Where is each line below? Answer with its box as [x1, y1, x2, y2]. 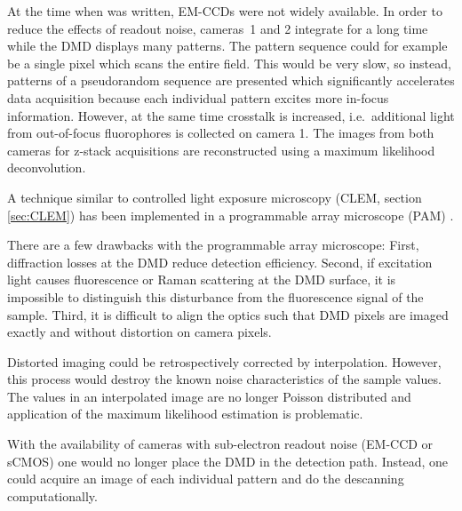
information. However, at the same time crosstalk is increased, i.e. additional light [7, 106, 455, 124]
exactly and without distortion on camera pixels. [7, 323, 272, 341]
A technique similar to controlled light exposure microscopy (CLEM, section [7, 188, 422, 206]
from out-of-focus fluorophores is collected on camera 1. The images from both [7, 124, 434, 142]
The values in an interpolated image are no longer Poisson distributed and [7, 387, 411, 405]
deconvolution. [7, 158, 86, 177]
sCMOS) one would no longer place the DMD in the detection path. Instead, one [7, 451, 449, 470]
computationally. [7, 486, 98, 505]
